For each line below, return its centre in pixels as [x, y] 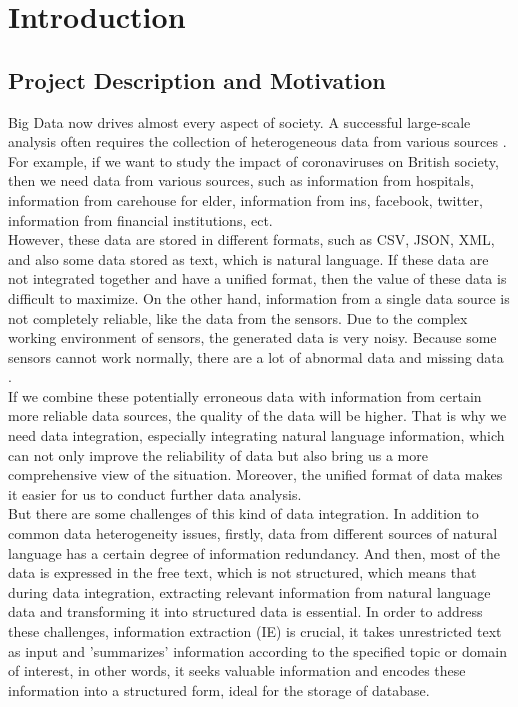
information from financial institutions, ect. [140, 219]
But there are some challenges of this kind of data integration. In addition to [243, 513]
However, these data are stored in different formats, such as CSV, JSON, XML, [251, 239]
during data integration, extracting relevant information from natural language [249, 591]
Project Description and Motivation [197, 79]
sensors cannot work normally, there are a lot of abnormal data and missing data [256, 356]
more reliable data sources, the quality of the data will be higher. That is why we [257, 415]
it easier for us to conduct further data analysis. [155, 493]
